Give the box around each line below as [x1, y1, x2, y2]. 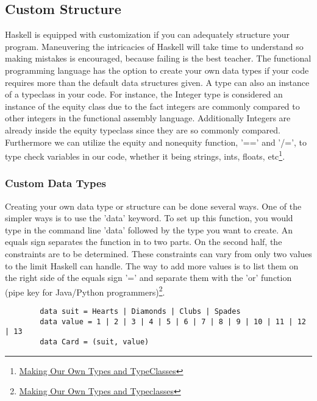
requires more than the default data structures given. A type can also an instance [5, 76, 310, 88]
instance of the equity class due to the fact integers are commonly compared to [5, 99, 300, 112]
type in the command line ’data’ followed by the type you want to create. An [5, 223, 293, 236]
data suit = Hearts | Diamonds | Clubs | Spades [40, 307, 241, 316]
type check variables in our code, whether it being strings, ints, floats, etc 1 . [5, 148, 285, 162]
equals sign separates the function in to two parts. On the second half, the [5, 235, 282, 248]
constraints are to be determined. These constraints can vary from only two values [5, 247, 312, 260]
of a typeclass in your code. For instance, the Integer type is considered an [5, 88, 283, 101]
